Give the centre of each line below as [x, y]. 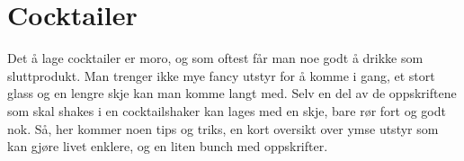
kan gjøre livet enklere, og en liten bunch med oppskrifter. [168, 146]
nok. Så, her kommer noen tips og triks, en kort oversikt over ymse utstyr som [223, 128]
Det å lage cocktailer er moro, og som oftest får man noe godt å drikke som [215, 58]
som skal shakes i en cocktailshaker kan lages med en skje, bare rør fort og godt [227, 110]
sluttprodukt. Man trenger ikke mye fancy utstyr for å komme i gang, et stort [221, 75]
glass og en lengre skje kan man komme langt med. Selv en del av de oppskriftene [232, 93]
